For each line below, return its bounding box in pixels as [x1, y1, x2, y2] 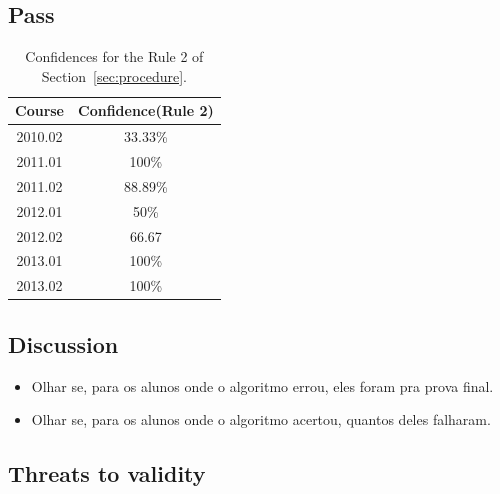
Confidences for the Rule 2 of [25, 46, 204, 67]
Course [15, 100, 64, 121]
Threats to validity [8, 458, 206, 489]
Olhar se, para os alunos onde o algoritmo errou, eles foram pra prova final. [31, 375, 494, 396]
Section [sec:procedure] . [41, 65, 187, 86]
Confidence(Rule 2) [78, 100, 214, 121]
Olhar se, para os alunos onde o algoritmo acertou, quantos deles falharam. [31, 409, 491, 430]
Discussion [8, 328, 119, 359]
